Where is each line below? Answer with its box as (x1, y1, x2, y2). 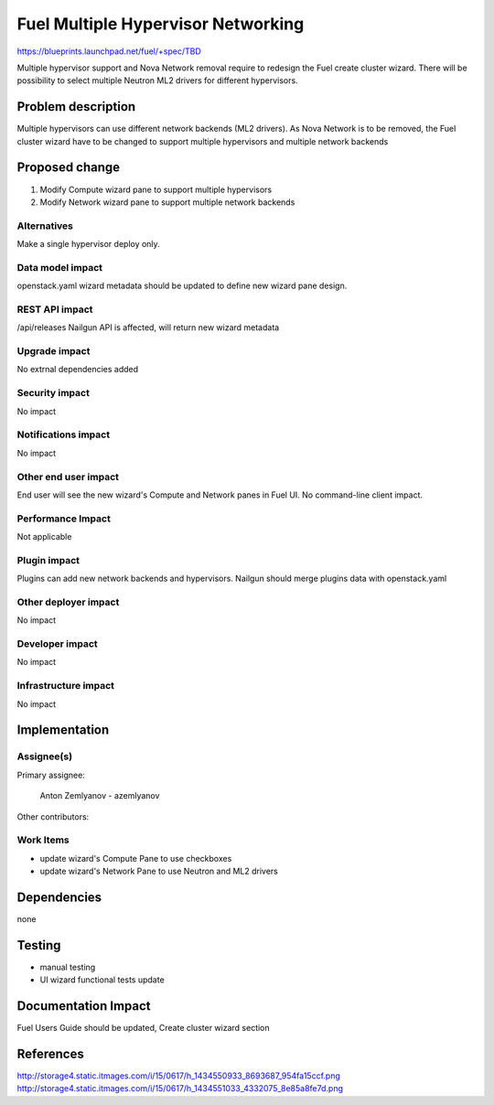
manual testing (39, 961, 96, 972)
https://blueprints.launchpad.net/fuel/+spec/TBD (16, 46, 201, 57)
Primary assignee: (16, 769, 86, 780)
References (16, 1046, 84, 1061)
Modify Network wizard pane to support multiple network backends (39, 197, 295, 208)
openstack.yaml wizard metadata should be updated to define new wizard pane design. (16, 280, 348, 292)
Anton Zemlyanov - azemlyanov (39, 790, 160, 801)
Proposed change (16, 160, 121, 176)
